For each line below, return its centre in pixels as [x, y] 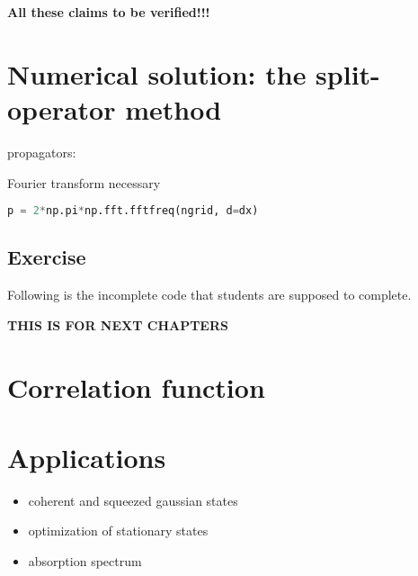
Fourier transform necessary [84, 182]
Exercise [47, 257]
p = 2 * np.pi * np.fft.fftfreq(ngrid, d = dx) [133, 211]
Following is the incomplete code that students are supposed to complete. [209, 295]
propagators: [42, 152]
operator [62, 108]
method [173, 108]
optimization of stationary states [118, 531]
